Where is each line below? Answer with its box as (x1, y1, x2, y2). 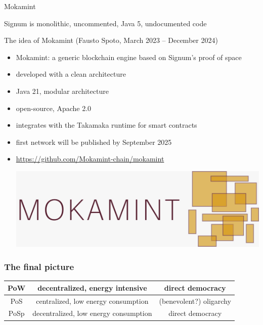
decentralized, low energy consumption (32, 308, 152, 318)
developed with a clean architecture (16, 69, 126, 79)
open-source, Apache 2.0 (16, 102, 92, 113)
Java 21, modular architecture (16, 85, 109, 96)
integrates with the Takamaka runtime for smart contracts (16, 120, 197, 130)
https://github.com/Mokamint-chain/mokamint (16, 153, 164, 164)
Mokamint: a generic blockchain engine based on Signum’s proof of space (16, 51, 242, 62)
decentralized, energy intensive (37, 282, 147, 293)
